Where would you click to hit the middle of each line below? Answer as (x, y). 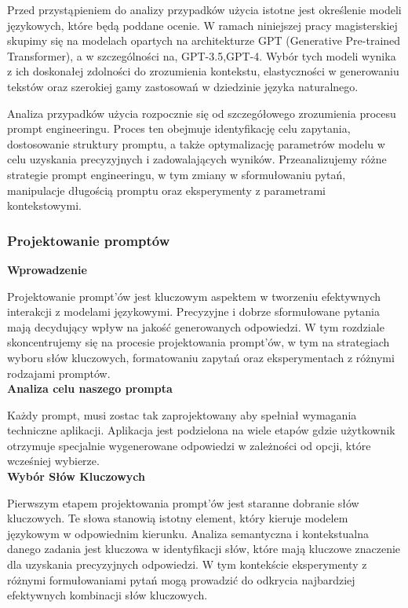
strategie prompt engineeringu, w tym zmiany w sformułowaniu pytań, (177, 174)
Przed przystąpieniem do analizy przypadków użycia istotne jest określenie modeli (204, 9)
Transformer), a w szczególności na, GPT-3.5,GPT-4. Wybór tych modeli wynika (202, 55)
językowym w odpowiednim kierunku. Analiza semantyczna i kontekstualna (188, 533)
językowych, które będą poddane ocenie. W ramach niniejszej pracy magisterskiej (202, 25)
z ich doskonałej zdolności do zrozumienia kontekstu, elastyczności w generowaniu (203, 71)
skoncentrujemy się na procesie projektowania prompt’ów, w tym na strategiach (199, 342)
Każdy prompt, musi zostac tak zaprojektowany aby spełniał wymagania (182, 414)
